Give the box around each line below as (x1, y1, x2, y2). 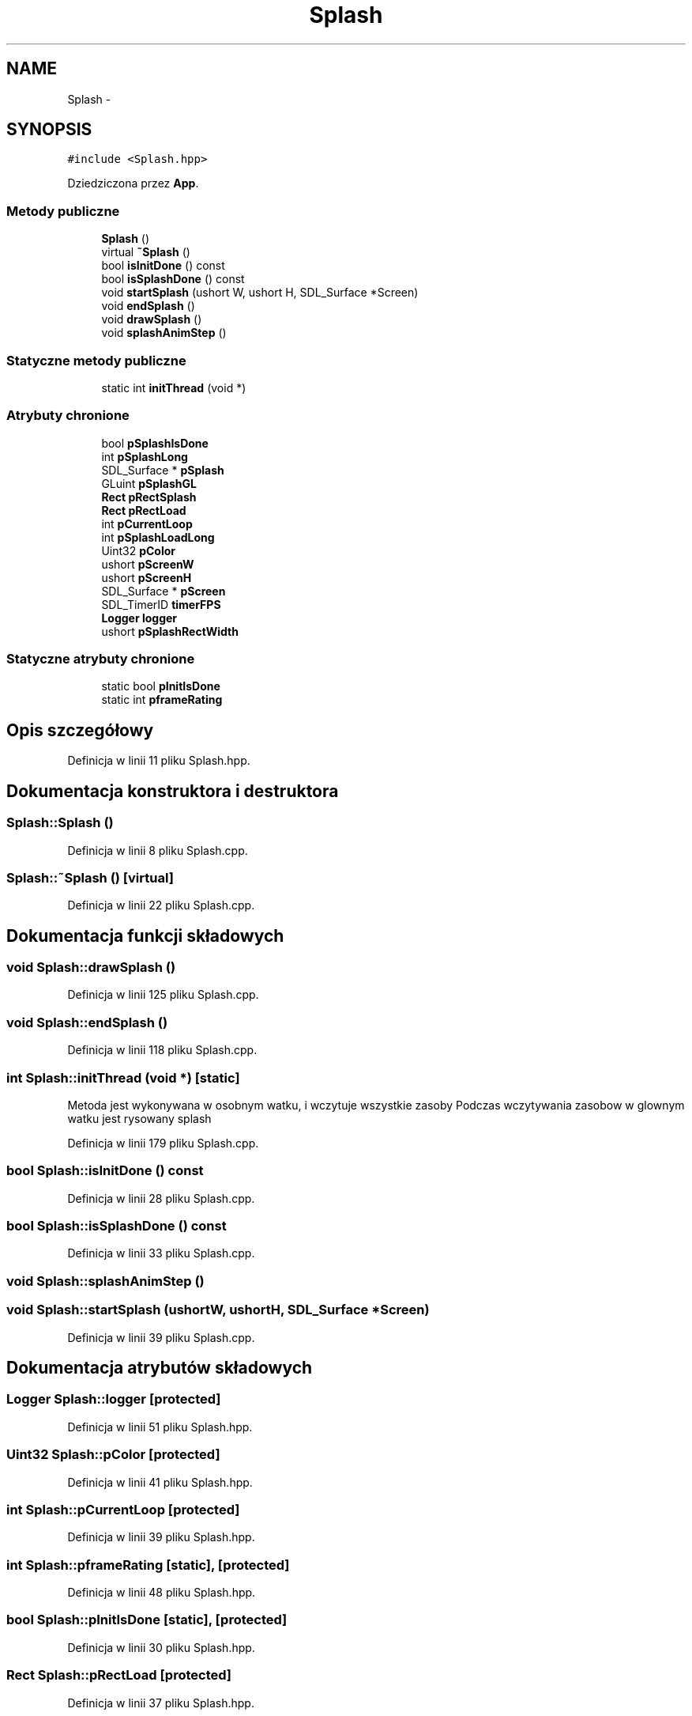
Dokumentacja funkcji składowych (6, 925, 284, 946)
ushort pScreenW (101, 557, 194, 571)
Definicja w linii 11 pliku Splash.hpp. (67, 754, 250, 768)
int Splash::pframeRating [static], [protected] (6, 1556, 290, 1573)
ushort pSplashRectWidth (101, 624, 239, 638)
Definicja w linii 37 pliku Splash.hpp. (67, 1695, 254, 1710)
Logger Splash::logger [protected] (6, 1391, 221, 1408)
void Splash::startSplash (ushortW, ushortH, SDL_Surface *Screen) (6, 1302, 430, 1318)
